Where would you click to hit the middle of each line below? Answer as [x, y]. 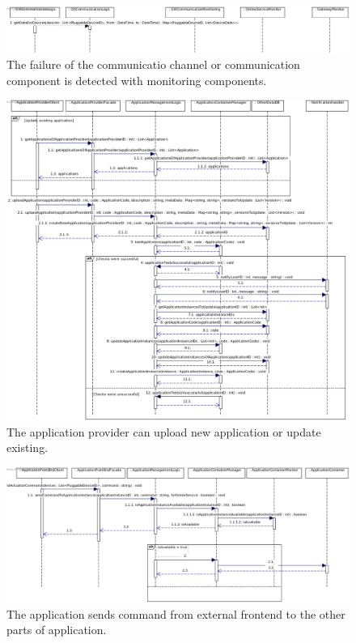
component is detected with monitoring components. [137, 80]
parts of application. [57, 630]
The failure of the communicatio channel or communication [153, 64]
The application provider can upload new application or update [164, 431]
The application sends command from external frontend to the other [176, 613]
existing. [28, 447]
